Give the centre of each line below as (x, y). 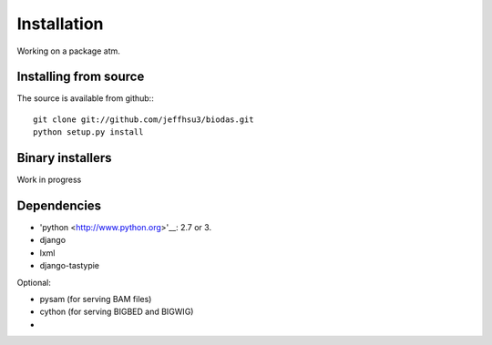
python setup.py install (88, 132)
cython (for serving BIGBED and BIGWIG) (117, 312)
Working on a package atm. (68, 51)
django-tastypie (70, 266)
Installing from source (81, 77)
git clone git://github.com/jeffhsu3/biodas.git (143, 119)
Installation (60, 24)
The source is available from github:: (85, 98)
